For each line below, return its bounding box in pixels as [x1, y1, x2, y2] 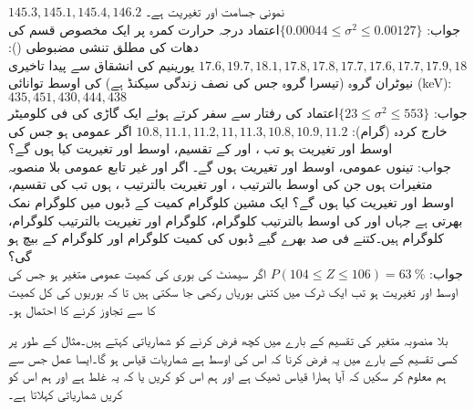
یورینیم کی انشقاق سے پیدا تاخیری [8, 55, 195, 74]
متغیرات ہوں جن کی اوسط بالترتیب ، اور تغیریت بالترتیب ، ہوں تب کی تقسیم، [8, 174, 433, 194]
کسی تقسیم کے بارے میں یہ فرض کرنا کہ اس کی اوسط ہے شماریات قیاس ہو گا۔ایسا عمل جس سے [8, 348, 459, 367]
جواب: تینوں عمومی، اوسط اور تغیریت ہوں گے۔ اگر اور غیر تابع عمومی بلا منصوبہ [8, 156, 451, 175]
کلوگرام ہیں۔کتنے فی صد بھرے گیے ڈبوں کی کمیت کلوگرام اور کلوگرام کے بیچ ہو [8, 228, 444, 247]
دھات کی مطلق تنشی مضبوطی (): [8, 37, 199, 57]
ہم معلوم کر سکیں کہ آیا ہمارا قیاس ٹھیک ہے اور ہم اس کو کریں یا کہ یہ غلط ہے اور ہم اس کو [8, 366, 447, 385]
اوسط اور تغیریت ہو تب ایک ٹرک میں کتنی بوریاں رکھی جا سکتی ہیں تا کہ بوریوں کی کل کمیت [8, 281, 459, 300]
